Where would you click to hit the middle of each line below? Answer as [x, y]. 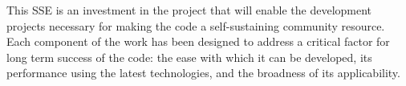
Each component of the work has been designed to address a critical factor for [198, 41]
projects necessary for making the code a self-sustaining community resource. [196, 25]
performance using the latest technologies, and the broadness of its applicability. [203, 73]
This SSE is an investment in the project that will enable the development [189, 10]
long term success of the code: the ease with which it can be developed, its [189, 57]
